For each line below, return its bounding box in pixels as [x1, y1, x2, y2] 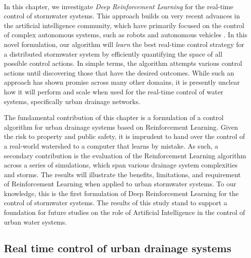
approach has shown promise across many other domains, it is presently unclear [4, 77, 240, 87]
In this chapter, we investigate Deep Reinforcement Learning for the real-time [4, 1, 234, 11]
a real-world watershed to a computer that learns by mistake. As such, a [4, 140, 219, 151]
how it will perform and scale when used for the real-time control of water [4, 86, 223, 96]
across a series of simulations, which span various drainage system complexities [4, 160, 238, 170]
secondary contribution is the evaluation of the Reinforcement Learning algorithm [4, 150, 246, 160]
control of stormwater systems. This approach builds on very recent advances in [4, 11, 240, 21]
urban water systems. [4, 216, 67, 227]
